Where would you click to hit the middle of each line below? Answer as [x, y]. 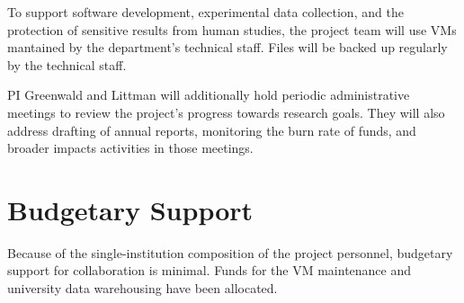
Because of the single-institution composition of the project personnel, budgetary [230, 252]
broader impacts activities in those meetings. [130, 148]
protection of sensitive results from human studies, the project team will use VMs [232, 29]
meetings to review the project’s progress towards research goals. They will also [226, 112]
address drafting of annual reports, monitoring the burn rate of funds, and [212, 130]
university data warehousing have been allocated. [143, 288]
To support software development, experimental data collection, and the [205, 12]
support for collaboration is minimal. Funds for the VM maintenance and [210, 270]
